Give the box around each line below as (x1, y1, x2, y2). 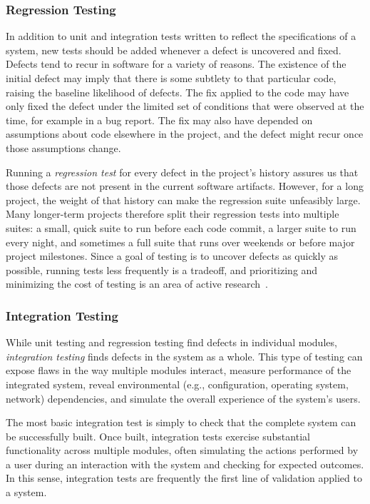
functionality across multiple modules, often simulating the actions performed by (6, 443, 359, 458)
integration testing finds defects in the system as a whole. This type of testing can (6, 348, 363, 363)
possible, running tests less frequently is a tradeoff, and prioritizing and (6, 262, 318, 277)
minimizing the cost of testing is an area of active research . (6, 276, 268, 291)
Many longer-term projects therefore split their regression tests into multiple (6, 206, 339, 221)
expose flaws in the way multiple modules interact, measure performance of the (6, 363, 351, 378)
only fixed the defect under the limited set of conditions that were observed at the (6, 99, 364, 114)
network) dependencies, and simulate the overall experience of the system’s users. (6, 390, 361, 405)
